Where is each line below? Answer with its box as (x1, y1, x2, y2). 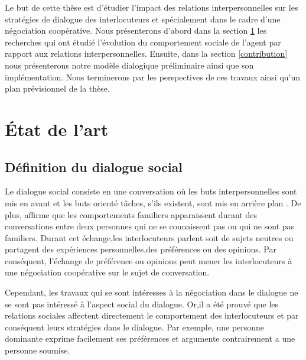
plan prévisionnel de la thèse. (5, 82, 110, 95)
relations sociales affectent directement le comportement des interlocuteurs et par (5, 309, 299, 322)
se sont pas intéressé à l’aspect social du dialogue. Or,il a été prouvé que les (5, 297, 279, 310)
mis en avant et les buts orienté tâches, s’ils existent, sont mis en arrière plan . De (5, 196, 301, 209)
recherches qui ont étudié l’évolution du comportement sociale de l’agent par (5, 35, 281, 48)
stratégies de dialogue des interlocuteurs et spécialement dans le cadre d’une (5, 12, 281, 25)
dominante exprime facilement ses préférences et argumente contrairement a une (5, 332, 295, 345)
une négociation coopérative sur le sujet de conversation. (5, 266, 210, 278)
